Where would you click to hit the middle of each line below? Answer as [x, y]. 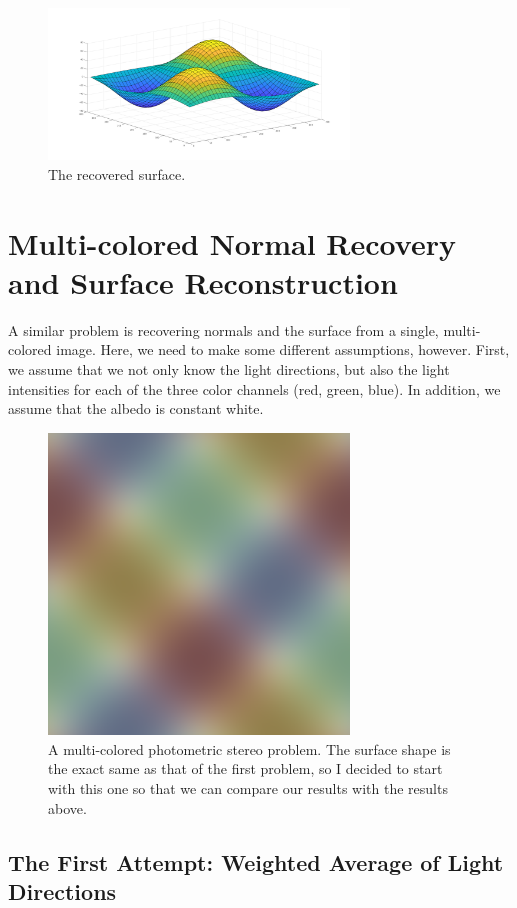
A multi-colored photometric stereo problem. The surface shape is [249, 748]
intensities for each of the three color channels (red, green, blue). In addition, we [254, 388]
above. [67, 807]
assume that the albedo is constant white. [136, 408]
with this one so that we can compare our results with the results [248, 787]
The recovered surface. [117, 173]
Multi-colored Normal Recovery [232, 242]
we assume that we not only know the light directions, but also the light [229, 369]
